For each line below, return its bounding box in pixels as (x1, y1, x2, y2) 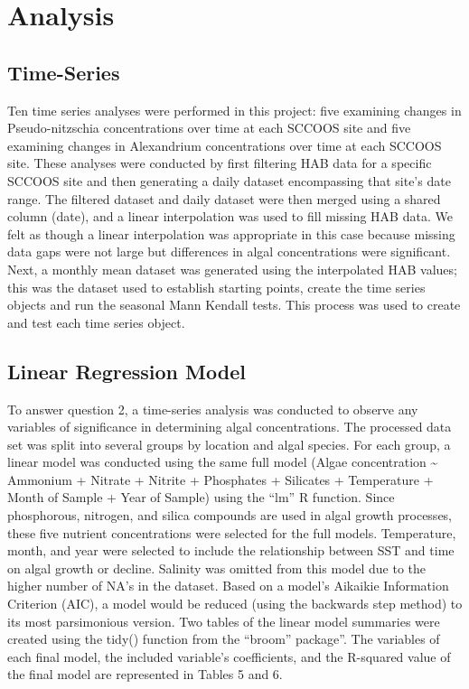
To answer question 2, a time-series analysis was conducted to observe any (7, 399, 418, 418)
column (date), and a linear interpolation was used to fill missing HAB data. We (7, 207, 453, 226)
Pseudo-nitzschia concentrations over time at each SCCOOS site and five (7, 118, 411, 137)
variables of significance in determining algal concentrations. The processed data (7, 417, 452, 436)
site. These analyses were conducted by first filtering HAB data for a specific (7, 154, 432, 172)
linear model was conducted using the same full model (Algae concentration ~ (7, 452, 438, 471)
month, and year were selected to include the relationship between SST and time (7, 541, 455, 560)
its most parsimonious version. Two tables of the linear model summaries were (7, 611, 440, 630)
